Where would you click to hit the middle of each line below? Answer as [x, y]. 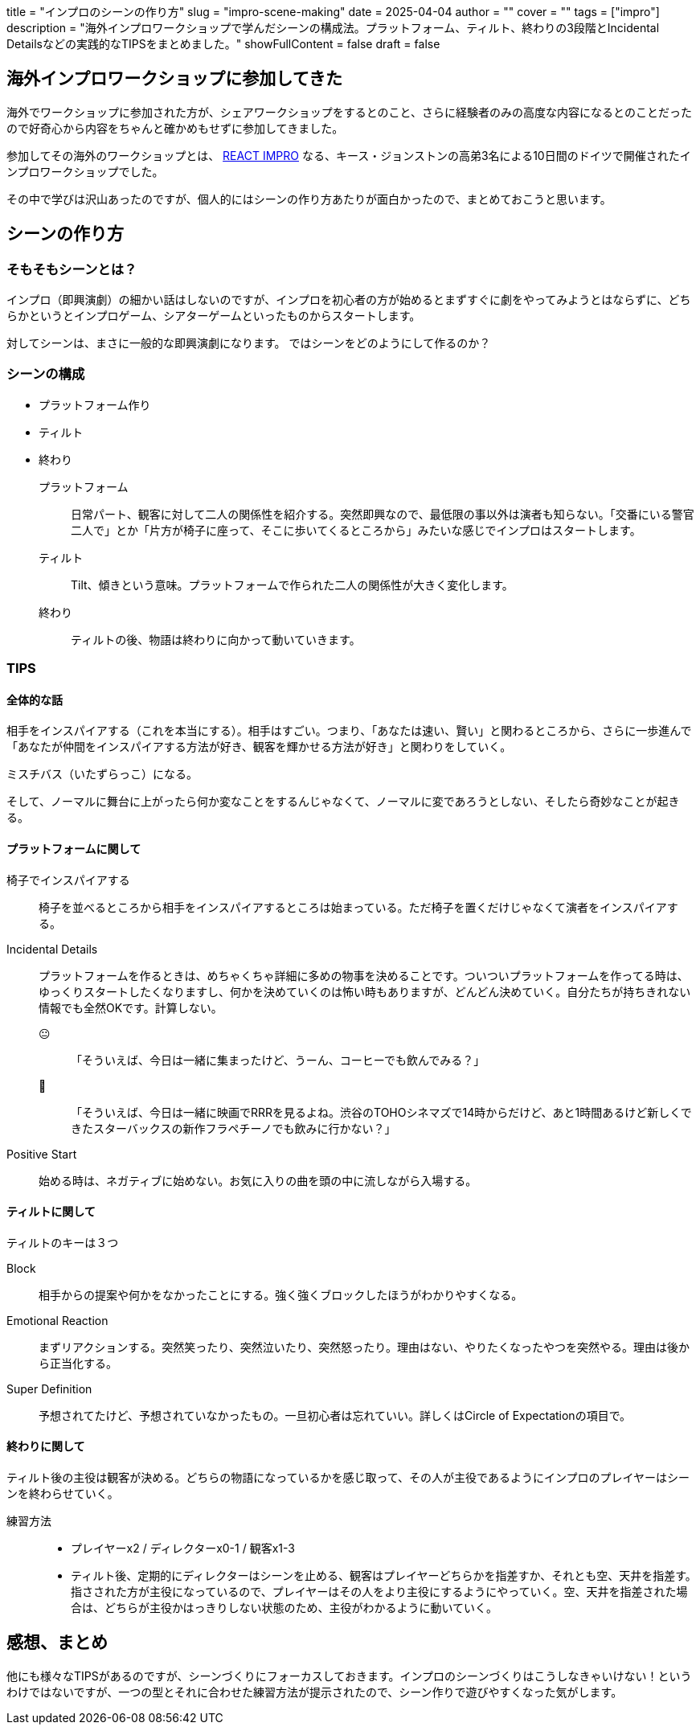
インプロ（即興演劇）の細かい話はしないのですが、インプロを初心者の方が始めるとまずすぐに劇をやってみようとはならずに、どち [349, 300]
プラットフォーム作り [95, 404]
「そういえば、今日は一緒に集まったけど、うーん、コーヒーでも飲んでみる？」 [278, 1060]
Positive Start [42, 1154]
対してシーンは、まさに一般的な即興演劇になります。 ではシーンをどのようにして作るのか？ [249, 343]
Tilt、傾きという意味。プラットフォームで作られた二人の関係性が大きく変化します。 [292, 585]
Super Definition [49, 1388]
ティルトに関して [51, 1212]
